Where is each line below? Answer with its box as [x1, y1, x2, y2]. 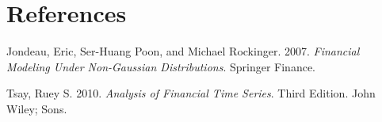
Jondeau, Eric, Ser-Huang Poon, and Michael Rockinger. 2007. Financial [6, 43, 360, 59]
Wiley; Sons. [6, 100, 67, 116]
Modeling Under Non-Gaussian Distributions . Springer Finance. [6, 58, 315, 74]
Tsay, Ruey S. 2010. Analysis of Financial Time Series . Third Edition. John [6, 85, 376, 101]
